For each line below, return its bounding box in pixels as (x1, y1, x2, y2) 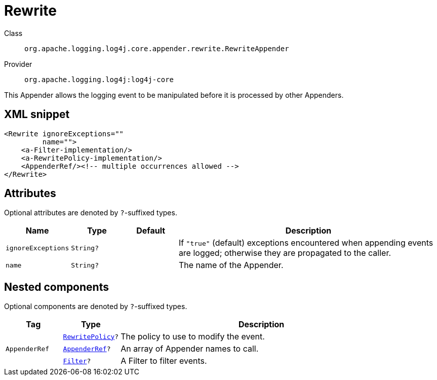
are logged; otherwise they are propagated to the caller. (178, 248, 391, 258)
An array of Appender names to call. (121, 344, 259, 354)
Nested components (4, 280, 109, 293)
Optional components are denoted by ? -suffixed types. (4, 302, 187, 311)
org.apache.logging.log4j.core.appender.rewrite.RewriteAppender (24, 44, 289, 53)
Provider (4, 59, 32, 68)
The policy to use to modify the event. (121, 331, 265, 342)
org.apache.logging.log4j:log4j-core (24, 75, 174, 84)
